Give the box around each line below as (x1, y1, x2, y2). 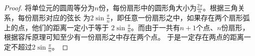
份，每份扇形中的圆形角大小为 (98, 2, 197, 12)
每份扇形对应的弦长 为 (17, 12, 90, 22)
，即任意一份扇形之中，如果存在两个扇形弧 (110, 12, 250, 22)
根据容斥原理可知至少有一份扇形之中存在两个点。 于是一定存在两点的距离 (4, 32, 244, 42)
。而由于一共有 (131, 22, 180, 32)
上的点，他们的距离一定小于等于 (4, 22, 109, 32)
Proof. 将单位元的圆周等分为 (4, 2, 95, 12)
